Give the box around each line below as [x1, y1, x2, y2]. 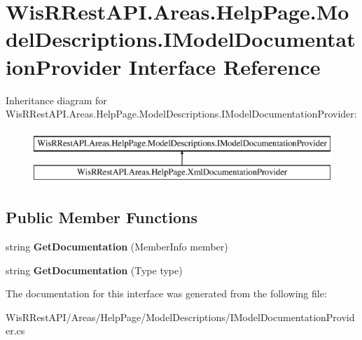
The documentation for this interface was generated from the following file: [6, 286, 327, 301]
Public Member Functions [6, 206, 197, 228]
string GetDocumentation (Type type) [6, 262, 183, 277]
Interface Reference [128, 52, 321, 80]
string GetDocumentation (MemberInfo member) [6, 239, 228, 254]
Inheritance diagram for [6, 92, 107, 107]
